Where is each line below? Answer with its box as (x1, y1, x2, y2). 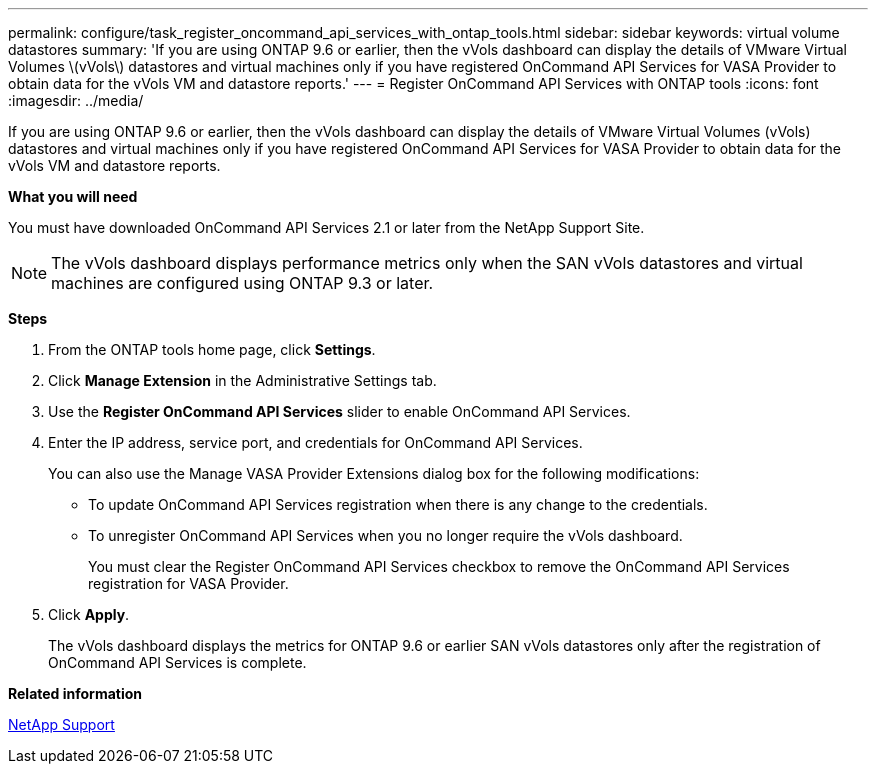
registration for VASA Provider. (88, 575, 289, 592)
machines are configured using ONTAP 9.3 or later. (51, 273, 434, 293)
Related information (8, 685, 143, 702)
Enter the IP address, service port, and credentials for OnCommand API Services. (48, 434, 583, 451)
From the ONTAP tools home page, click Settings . (48, 341, 376, 358)
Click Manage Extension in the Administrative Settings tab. (48, 372, 437, 389)
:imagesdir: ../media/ (8, 92, 144, 109)
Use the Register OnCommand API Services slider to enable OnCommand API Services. (48, 403, 631, 420)
